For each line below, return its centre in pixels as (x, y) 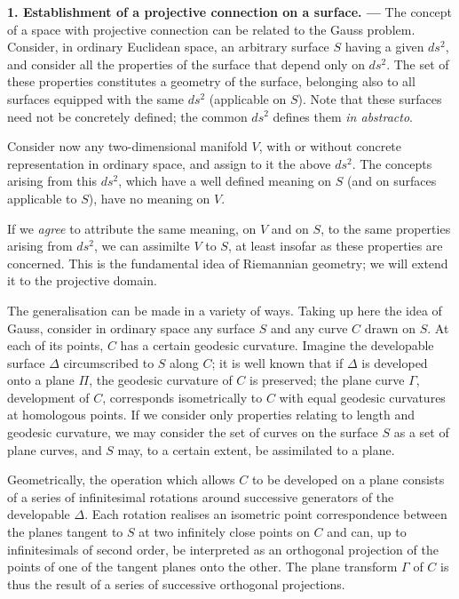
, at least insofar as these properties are (335, 246)
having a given (384, 47)
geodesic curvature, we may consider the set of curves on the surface (193, 432)
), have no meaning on (149, 198)
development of (48, 397)
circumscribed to (109, 362)
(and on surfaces (392, 181)
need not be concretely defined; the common (127, 116)
